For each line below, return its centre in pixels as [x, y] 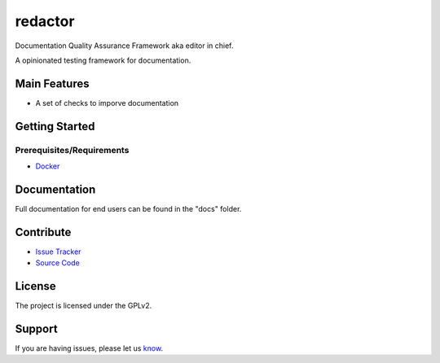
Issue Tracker [58, 251]
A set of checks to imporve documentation [107, 103]
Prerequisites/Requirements [72, 150]
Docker [48, 166]
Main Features [52, 83]
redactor [45, 21]
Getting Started [55, 126]
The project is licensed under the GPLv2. [84, 306]
